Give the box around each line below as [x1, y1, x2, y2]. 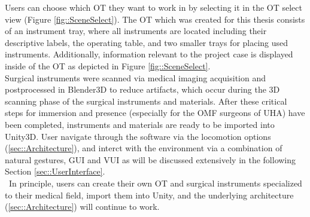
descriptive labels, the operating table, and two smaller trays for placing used [5, 36, 288, 48]
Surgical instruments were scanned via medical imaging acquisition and [5, 71, 266, 84]
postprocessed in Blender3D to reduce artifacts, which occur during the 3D [5, 83, 280, 96]
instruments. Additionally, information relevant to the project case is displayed [5, 48, 293, 60]
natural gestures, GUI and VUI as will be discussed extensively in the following [5, 153, 296, 166]
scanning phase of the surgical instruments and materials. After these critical [5, 94, 287, 107]
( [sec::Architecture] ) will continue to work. [5, 200, 160, 213]
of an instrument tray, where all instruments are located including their [5, 25, 267, 37]
